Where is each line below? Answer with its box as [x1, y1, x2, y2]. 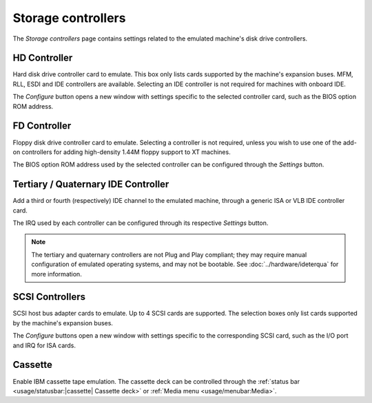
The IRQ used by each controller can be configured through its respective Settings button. [12, 219, 269, 227]
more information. [31, 270, 82, 278]
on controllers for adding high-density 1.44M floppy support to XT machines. [12, 148, 231, 156]
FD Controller [12, 120, 72, 132]
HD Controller [12, 52, 73, 64]
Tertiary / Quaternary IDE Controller [12, 179, 169, 190]
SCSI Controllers [12, 291, 86, 303]
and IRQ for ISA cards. [12, 341, 76, 349]
